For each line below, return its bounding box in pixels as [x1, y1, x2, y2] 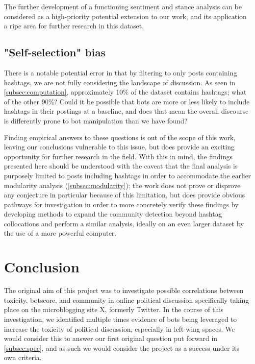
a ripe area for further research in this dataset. [4, 21, 144, 31]
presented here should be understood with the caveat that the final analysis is [4, 161, 238, 171]
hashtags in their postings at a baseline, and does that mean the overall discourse [4, 106, 249, 116]
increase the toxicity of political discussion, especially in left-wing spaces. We [4, 323, 235, 334]
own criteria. [4, 352, 42, 363]
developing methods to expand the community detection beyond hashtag [4, 209, 222, 219]
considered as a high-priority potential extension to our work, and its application [4, 11, 247, 21]
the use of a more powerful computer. [4, 228, 117, 238]
